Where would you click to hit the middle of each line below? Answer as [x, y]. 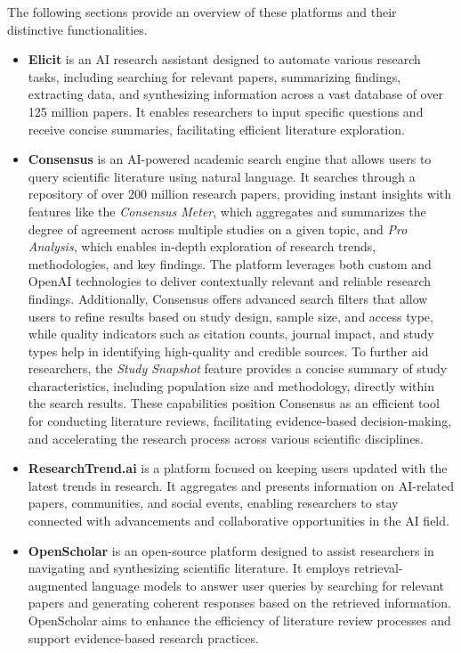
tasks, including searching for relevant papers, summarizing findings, [214, 76]
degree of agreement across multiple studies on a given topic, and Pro [218, 229]
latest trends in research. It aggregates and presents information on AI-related [241, 485]
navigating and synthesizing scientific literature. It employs [189, 568]
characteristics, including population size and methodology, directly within [231, 385]
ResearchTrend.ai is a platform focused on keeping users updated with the [238, 468]
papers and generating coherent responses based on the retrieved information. [239, 603]
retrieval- [378, 568]
